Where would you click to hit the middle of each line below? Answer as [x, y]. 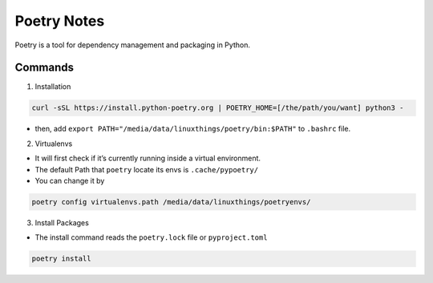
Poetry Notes [60, 21]
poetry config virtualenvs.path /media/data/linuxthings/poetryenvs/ [171, 202]
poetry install [61, 259]
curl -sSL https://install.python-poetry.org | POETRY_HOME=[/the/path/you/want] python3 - [218, 108]
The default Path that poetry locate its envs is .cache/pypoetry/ [147, 169]
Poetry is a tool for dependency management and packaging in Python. [132, 45]
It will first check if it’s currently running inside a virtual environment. [148, 158]
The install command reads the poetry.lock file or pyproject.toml [151, 237]
